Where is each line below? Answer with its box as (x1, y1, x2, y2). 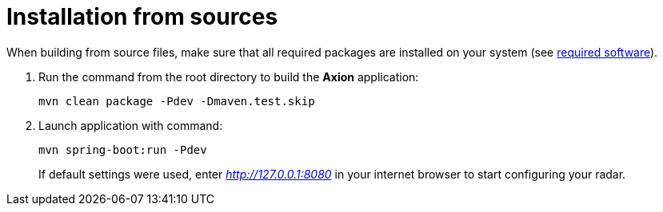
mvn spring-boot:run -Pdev (38, 143, 207, 156)
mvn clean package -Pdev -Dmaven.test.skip (38, 94, 315, 108)
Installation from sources (6, 3, 278, 30)
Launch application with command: (38, 118, 223, 132)
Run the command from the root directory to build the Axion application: (38, 69, 419, 84)
